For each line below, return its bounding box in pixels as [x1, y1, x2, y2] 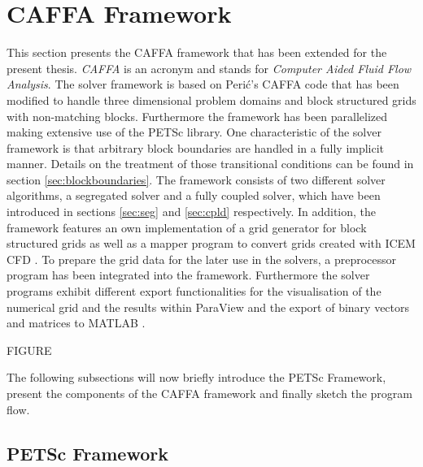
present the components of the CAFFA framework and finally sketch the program [7, 385, 412, 401]
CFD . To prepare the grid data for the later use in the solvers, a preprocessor [7, 250, 397, 267]
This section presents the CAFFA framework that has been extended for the [7, 44, 387, 61]
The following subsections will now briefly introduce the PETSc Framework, [7, 369, 386, 386]
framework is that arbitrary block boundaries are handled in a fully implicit [7, 139, 385, 156]
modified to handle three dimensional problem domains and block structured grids [7, 91, 416, 108]
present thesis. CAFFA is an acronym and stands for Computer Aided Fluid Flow [7, 59, 412, 76]
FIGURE [7, 341, 52, 358]
